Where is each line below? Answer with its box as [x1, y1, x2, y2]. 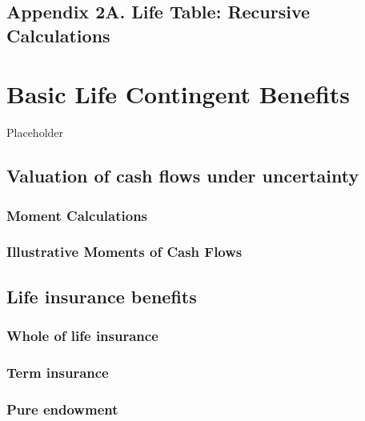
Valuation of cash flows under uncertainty [6, 163, 359, 188]
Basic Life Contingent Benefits [6, 78, 351, 110]
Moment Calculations [6, 205, 148, 225]
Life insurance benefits [6, 283, 197, 308]
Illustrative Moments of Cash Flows [6, 242, 243, 262]
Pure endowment [6, 399, 118, 419]
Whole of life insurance [6, 326, 158, 346]
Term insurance [6, 362, 109, 382]
